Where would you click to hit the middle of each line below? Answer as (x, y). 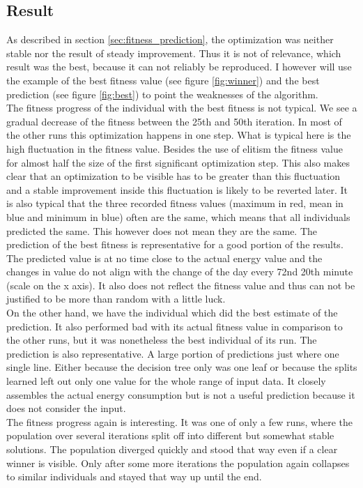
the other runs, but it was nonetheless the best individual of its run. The (162, 340)
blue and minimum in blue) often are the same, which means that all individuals (178, 216)
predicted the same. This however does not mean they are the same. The (162, 230)
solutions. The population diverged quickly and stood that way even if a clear (172, 449)
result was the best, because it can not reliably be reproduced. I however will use (179, 67)
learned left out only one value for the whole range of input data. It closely (166, 381)
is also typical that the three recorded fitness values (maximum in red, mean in (175, 203)
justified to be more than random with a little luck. (116, 299)
